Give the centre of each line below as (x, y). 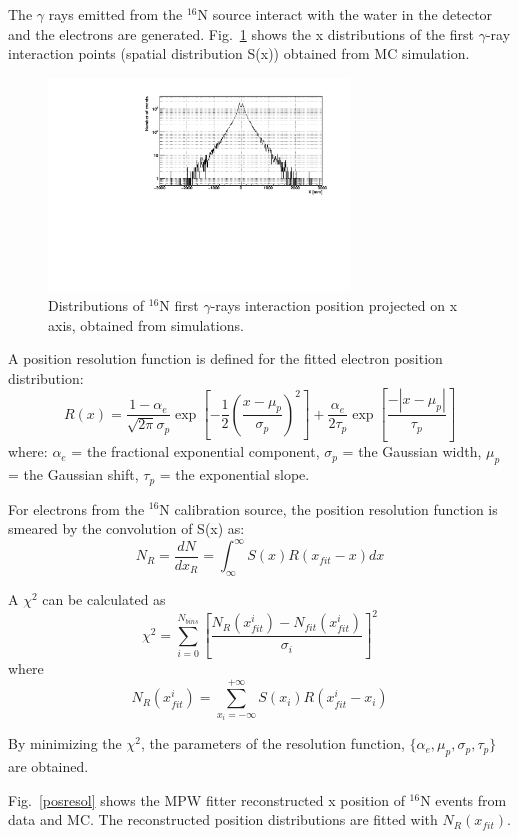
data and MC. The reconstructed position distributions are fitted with (223, 819)
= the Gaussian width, (412, 451)
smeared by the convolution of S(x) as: (126, 528)
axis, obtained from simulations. (146, 324)
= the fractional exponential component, (195, 451)
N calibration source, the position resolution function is (328, 508)
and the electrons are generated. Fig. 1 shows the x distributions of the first (241, 33)
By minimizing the (65, 743)
